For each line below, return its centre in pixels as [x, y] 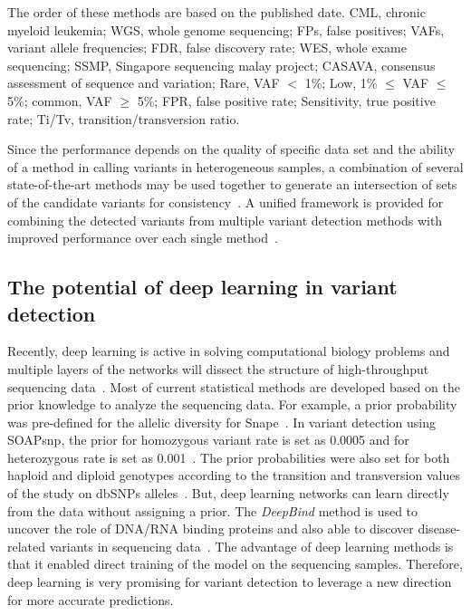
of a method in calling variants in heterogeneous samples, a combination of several [235, 166]
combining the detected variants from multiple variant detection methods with [225, 220]
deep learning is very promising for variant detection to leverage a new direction [230, 582]
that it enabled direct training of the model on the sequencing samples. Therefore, [235, 564]
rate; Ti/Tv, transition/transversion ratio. [124, 118]
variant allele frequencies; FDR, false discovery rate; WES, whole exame [207, 48]
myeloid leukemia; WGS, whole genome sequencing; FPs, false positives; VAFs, [226, 29]
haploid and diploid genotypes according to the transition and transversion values [234, 475]
